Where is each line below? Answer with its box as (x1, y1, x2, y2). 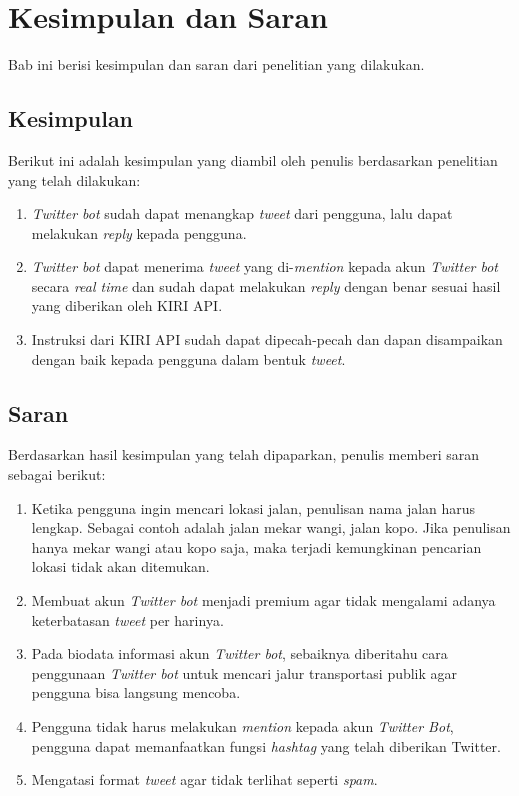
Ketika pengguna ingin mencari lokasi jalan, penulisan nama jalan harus (31, 497, 476, 518)
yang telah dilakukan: (8, 169, 141, 190)
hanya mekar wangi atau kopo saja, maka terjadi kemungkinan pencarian (31, 536, 482, 557)
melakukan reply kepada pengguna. (31, 222, 247, 243)
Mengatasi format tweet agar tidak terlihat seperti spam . (31, 769, 378, 790)
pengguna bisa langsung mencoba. (31, 682, 241, 703)
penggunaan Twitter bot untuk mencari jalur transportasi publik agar (31, 662, 458, 683)
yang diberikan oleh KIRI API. (31, 295, 223, 316)
